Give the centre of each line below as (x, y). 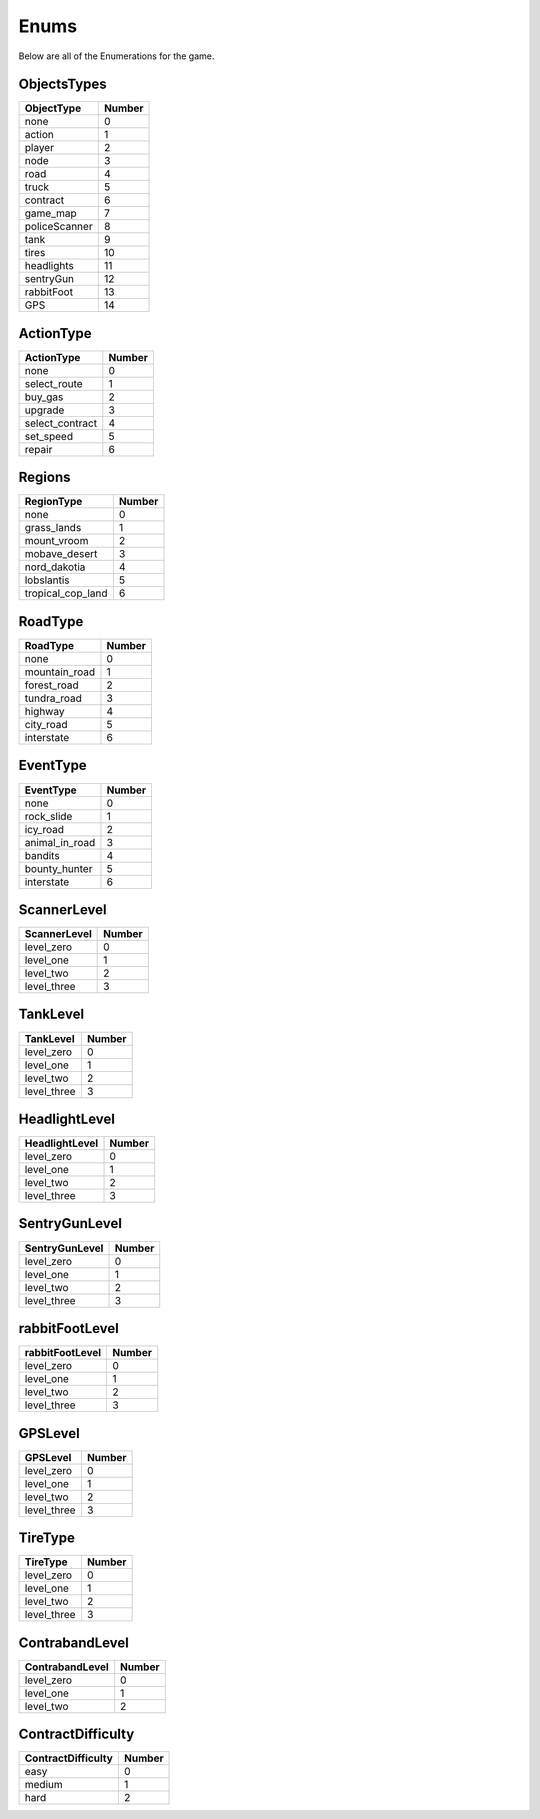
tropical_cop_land (66, 593)
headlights (49, 266)
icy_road (44, 829)
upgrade (44, 410)
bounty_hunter (58, 868)
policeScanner (59, 227)
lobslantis (47, 580)
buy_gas (44, 397)
